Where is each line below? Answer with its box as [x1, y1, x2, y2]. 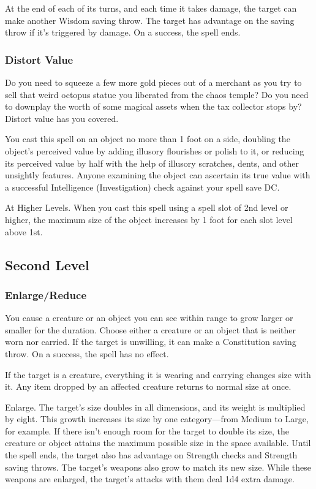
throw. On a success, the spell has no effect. [5, 347, 169, 360]
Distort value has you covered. [5, 112, 119, 124]
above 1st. [5, 225, 43, 238]
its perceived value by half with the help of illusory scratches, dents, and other [5, 156, 299, 169]
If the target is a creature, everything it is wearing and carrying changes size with [5, 368, 311, 381]
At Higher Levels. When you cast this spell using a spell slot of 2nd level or [5, 201, 288, 214]
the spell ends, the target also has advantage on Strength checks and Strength [5, 449, 298, 461]
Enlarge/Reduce [5, 287, 87, 302]
